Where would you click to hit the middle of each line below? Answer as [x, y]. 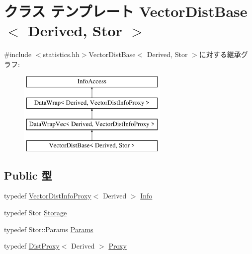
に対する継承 [220, 54]
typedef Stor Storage [36, 213]
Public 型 [28, 175]
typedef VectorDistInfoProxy [48, 196]
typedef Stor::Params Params [49, 229]
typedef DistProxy [32, 246]
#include [18, 54]
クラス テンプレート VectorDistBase [126, 11]
